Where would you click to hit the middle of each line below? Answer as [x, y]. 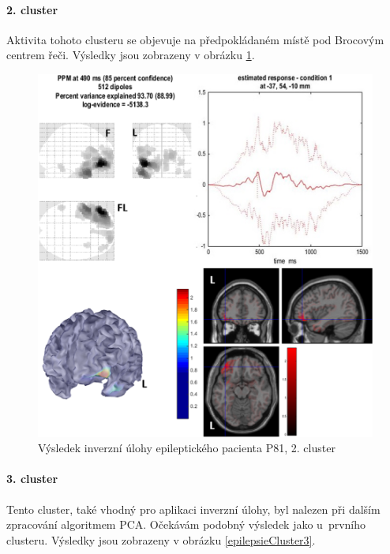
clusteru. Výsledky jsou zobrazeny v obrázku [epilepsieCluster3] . [161, 539]
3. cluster [32, 479]
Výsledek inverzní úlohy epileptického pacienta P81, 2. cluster [187, 448]
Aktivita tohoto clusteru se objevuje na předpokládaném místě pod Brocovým [195, 39]
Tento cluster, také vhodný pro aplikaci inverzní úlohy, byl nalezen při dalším [193, 509]
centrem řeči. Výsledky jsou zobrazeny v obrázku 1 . [131, 55]
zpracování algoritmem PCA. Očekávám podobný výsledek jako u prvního [186, 524]
